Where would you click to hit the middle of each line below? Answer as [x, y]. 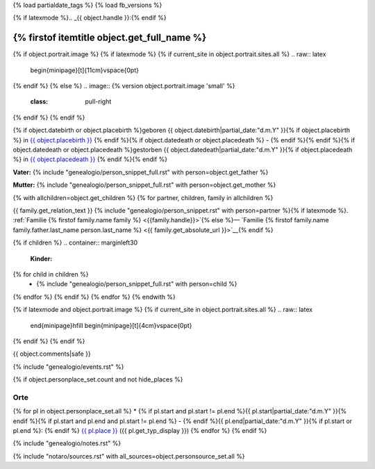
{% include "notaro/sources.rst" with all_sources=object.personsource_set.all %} [129, 456]
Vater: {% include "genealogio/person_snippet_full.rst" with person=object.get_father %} [141, 172]
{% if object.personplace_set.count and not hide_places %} [98, 379]
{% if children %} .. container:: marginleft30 [75, 242]
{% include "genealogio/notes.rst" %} [67, 443]
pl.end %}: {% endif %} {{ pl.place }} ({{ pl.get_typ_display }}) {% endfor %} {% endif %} [140, 430]
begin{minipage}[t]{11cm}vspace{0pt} [84, 70]
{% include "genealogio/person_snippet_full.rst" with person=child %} [137, 284]
